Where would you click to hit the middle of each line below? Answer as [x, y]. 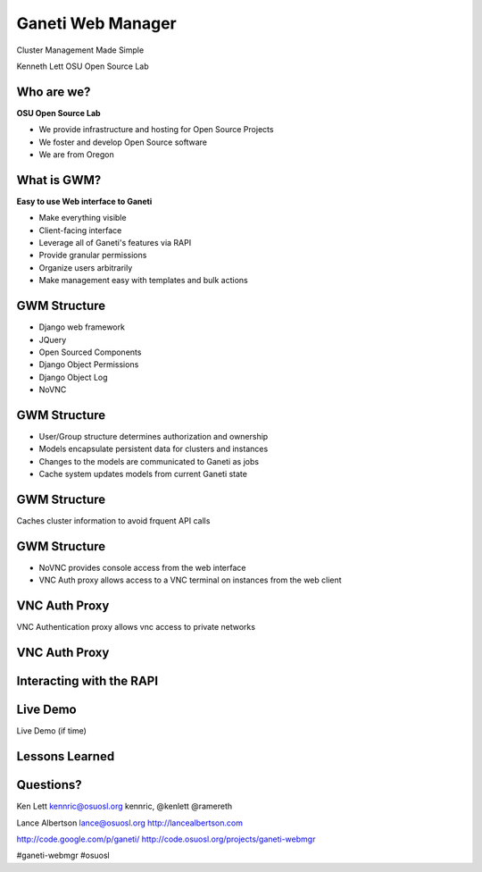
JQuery [53, 340]
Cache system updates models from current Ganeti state [143, 474]
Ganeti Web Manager [97, 23]
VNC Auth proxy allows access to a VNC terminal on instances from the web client [191, 580]
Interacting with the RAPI [87, 681]
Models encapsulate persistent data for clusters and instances [154, 449]
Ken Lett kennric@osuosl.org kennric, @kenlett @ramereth [124, 806]
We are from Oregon [77, 155]
